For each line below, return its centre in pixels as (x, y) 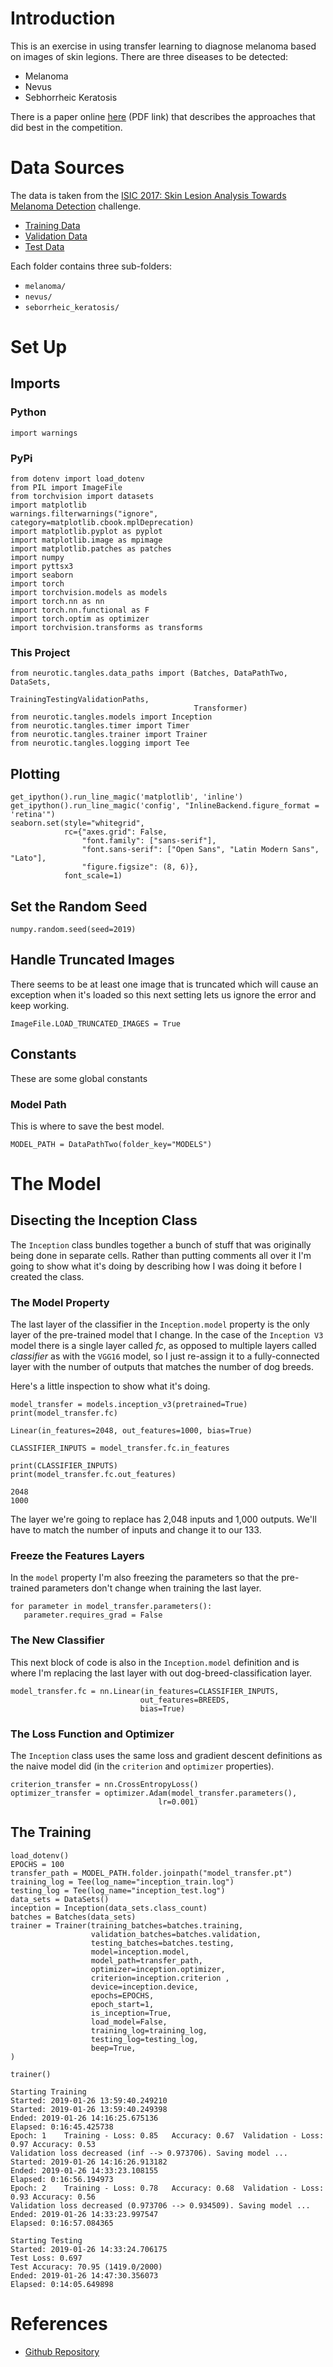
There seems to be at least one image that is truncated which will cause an (164, 984)
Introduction (63, 18)
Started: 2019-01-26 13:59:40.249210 (89, 2100)
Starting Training (48, 2092)
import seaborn (42, 575)
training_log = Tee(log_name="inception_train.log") (122, 1882)
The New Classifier (57, 1640)
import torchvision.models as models (89, 593)
